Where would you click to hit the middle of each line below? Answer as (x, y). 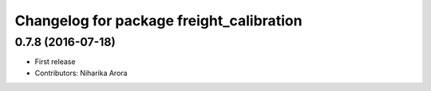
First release (55, 62)
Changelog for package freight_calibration (158, 21)
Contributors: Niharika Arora (81, 73)
